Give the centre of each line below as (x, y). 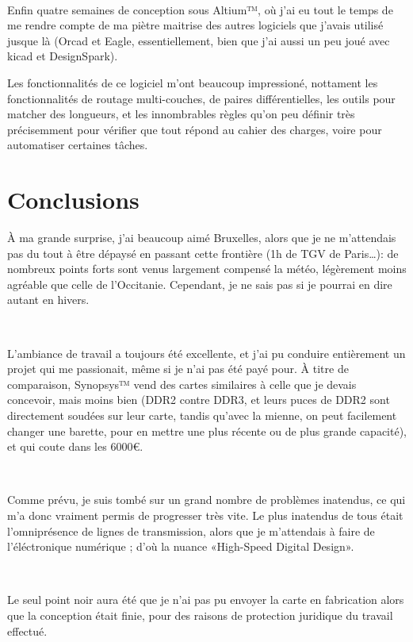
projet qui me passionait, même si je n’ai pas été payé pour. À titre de (178, 369)
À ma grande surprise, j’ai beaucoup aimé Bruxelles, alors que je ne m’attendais (202, 238)
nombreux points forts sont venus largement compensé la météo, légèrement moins (207, 269)
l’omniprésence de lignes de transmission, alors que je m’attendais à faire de (191, 531)
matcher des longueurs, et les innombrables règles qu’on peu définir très (181, 114)
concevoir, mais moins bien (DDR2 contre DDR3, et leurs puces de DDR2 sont (199, 400)
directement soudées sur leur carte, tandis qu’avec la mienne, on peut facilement (202, 415)
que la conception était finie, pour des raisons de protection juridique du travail (200, 615)
